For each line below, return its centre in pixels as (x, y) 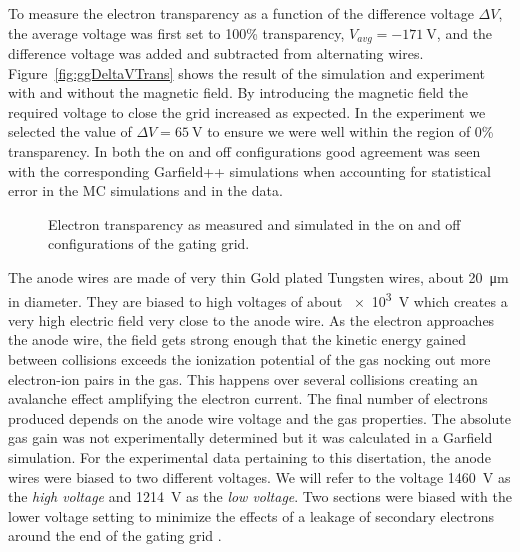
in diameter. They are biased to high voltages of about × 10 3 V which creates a (258, 299)
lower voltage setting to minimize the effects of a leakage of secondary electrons (251, 515)
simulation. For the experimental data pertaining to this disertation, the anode (249, 456)
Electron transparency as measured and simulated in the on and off (254, 223)
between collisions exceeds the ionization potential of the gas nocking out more (249, 359)
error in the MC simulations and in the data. (145, 190)
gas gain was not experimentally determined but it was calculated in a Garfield (250, 437)
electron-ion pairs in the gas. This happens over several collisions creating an (243, 378)
